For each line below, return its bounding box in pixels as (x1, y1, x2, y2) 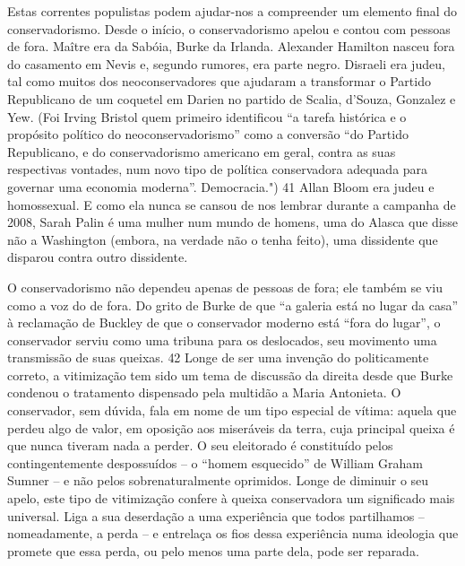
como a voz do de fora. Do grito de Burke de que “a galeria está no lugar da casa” (7, 295, 459, 314)
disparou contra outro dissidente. (7, 248, 188, 266)
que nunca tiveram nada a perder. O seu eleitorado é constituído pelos (7, 436, 393, 455)
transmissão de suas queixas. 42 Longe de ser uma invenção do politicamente (7, 348, 429, 367)
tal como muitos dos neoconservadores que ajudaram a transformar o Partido (7, 72, 431, 91)
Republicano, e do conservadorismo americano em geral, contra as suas (7, 142, 396, 161)
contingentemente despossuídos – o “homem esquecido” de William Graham (7, 453, 424, 472)
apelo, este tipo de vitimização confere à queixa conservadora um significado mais (7, 489, 455, 508)
